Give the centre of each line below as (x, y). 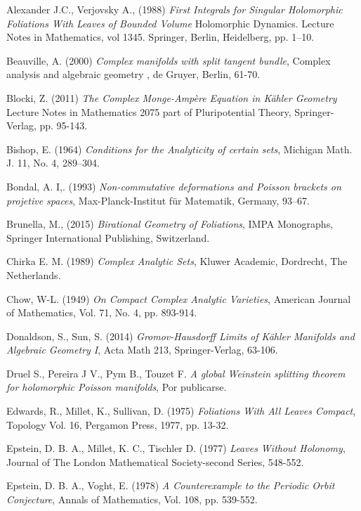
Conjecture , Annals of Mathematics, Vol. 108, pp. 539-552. (132, 499)
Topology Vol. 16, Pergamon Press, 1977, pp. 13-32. (118, 424)
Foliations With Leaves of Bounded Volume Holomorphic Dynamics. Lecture (170, 23)
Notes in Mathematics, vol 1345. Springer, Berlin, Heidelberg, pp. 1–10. (160, 37)
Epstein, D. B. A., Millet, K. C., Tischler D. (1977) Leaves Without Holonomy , (176, 448)
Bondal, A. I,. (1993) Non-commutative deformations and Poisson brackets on (174, 186)
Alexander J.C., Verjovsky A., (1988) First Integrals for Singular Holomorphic (175, 9)
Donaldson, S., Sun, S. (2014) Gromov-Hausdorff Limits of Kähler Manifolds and (180, 336)
